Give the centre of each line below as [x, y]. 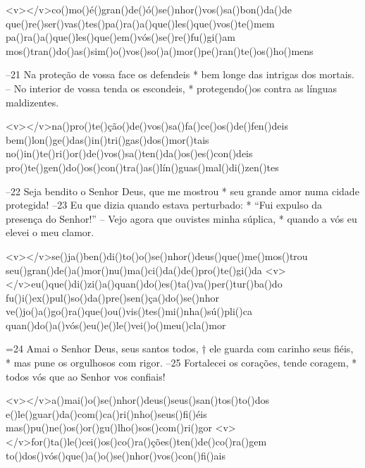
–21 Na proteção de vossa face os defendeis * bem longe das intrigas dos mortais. [180, 74]
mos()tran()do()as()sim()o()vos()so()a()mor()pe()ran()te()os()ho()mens [160, 50]
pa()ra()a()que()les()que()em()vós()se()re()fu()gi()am [120, 37]
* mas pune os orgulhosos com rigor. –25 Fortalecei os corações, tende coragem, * [181, 363]
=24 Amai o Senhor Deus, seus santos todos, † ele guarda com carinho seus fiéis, [180, 349]
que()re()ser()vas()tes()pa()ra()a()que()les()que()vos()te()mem [140, 23]
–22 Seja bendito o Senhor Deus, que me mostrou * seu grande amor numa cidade [182, 191]
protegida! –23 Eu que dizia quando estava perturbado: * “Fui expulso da [164, 205]
